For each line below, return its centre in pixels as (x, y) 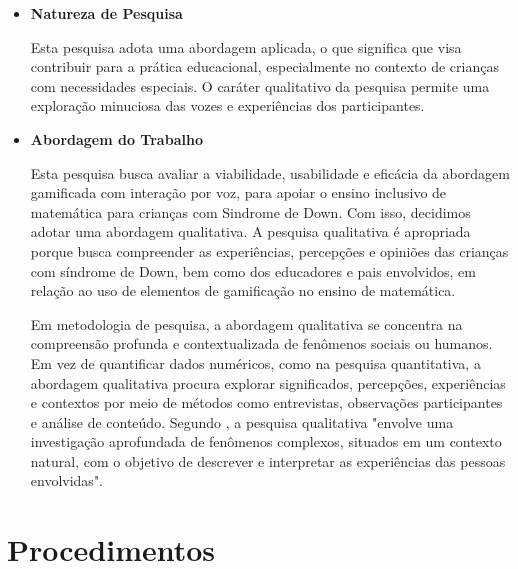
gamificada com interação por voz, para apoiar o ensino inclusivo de (238, 192)
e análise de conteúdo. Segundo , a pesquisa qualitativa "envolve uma (242, 421)
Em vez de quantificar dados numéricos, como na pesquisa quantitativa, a (255, 362)
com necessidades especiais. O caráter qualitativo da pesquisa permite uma (260, 85)
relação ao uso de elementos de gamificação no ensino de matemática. (243, 290)
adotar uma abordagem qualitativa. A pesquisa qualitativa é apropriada (250, 231)
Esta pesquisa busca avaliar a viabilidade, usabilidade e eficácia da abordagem (270, 172)
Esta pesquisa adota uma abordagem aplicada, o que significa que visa (246, 46)
